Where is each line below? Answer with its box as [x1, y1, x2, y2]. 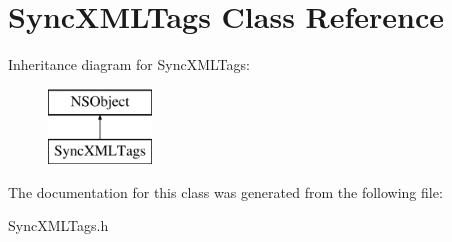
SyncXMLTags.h [8, 215, 109, 236]
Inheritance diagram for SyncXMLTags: [8, 54, 250, 75]
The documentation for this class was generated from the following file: [8, 181, 443, 202]
